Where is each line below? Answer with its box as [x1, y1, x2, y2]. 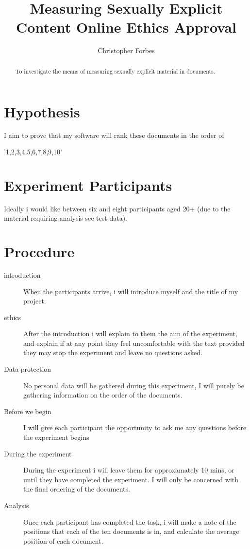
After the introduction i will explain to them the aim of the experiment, [23, 328, 237, 339]
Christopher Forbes [98, 45, 155, 56]
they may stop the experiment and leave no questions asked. [23, 347, 202, 358]
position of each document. [23, 535, 103, 546]
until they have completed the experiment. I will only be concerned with [23, 474, 239, 484]
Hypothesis [4, 102, 80, 122]
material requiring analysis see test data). [4, 213, 127, 223]
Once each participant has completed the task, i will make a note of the [23, 516, 236, 527]
